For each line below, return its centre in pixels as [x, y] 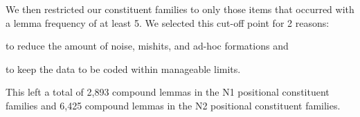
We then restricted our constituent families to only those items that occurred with [180, 9]
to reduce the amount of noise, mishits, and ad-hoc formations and [147, 46]
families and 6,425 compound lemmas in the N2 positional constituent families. [173, 105]
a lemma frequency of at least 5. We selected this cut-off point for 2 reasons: [168, 22]
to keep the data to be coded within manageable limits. [123, 68]
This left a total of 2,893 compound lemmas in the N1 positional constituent [168, 92]
